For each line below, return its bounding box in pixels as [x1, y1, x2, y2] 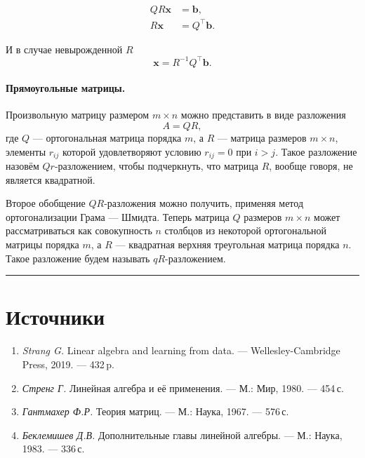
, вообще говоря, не [269, 159, 353, 173]
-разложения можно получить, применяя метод [104, 196, 304, 210]
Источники [6, 302, 105, 331]
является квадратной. [6, 172, 95, 187]
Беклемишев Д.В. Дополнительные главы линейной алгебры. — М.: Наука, [22, 427, 343, 442]
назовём [6, 159, 39, 173]
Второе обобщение [6, 196, 86, 210]
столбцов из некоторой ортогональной [164, 223, 327, 238]
